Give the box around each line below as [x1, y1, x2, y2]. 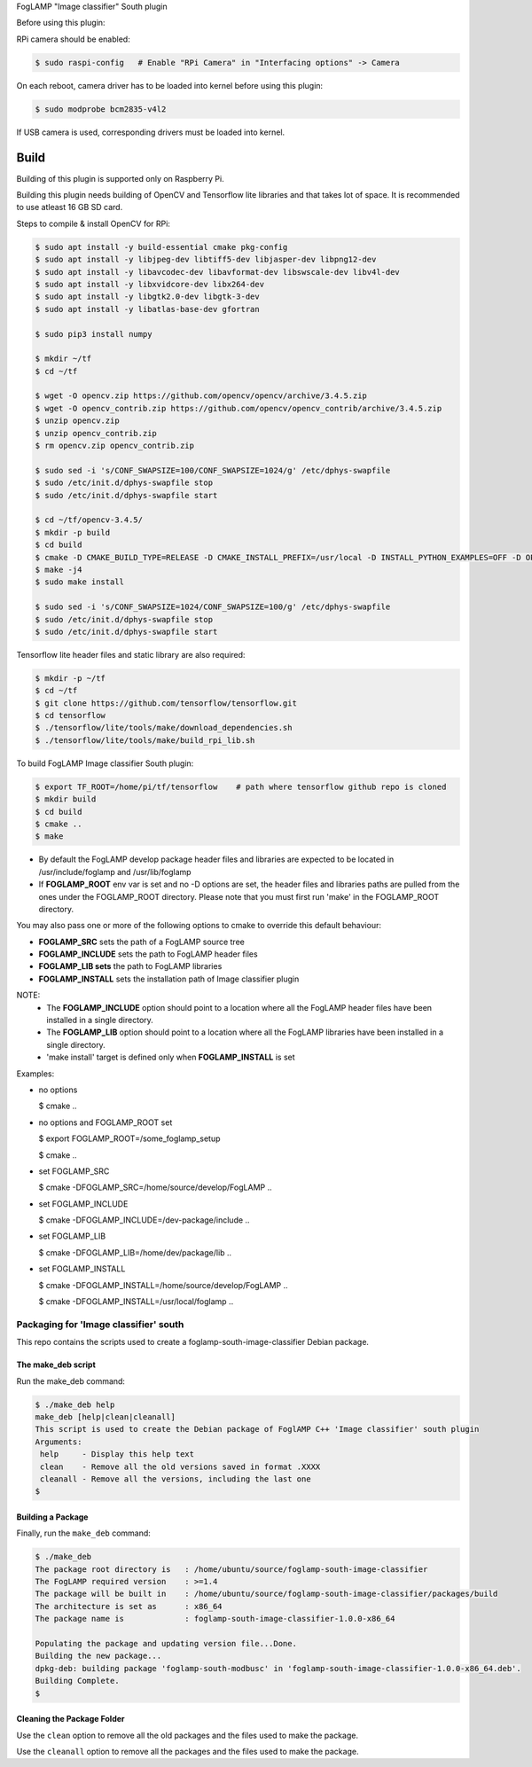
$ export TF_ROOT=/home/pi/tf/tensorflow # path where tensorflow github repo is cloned [35, 781, 447, 792]
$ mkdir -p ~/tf [35, 673, 106, 683]
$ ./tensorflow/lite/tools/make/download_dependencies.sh [35, 723, 293, 733]
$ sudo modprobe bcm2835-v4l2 [35, 104, 167, 114]
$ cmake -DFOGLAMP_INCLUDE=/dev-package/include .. [38, 1215, 250, 1225]
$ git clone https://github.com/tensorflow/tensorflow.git [35, 698, 297, 708]
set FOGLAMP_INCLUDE [38, 1198, 129, 1209]
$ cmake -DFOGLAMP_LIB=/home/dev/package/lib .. [38, 1247, 232, 1258]
